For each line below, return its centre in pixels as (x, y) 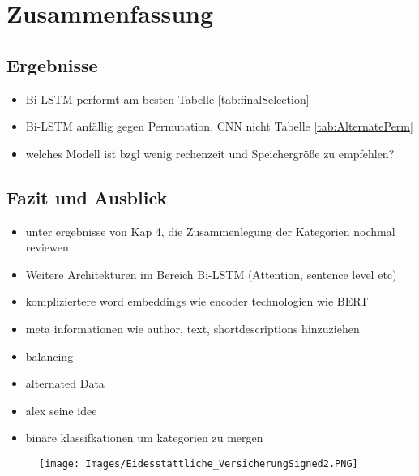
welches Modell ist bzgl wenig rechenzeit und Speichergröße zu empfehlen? (210, 153)
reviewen (47, 247)
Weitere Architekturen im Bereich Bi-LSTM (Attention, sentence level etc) (211, 274)
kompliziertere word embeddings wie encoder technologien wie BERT (197, 301)
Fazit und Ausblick (87, 197)
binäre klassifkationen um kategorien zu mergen (144, 437)
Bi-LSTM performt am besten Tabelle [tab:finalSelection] (167, 99)
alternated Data (65, 383)
